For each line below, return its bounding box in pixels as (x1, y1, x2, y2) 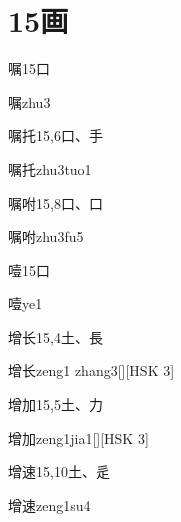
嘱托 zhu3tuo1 (8, 158, 92, 179)
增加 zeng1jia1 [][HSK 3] (8, 427, 149, 448)
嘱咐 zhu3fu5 (8, 226, 84, 247)
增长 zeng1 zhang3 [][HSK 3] (8, 360, 175, 381)
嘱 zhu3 (8, 91, 51, 112)
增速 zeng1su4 (8, 494, 91, 515)
